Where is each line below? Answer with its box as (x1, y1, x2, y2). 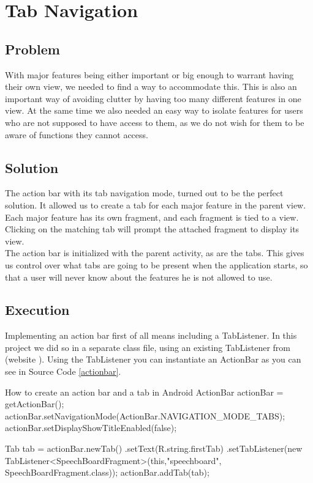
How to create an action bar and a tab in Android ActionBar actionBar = (5, 385, 284, 398)
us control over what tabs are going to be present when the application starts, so (5, 258, 308, 271)
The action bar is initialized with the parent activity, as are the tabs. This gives (5, 246, 304, 259)
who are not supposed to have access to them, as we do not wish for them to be (5, 116, 304, 128)
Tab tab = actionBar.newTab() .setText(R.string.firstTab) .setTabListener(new (5, 442, 303, 455)
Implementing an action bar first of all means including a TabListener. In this (5, 329, 297, 342)
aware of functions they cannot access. (5, 128, 148, 141)
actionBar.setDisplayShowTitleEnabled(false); (5, 421, 177, 434)
